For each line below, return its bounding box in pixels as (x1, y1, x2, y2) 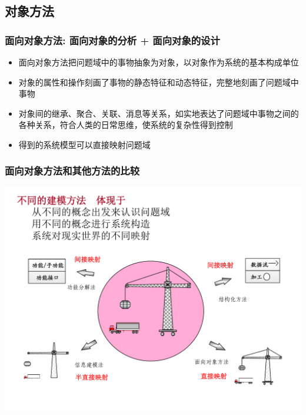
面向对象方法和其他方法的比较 (5, 163, 140, 178)
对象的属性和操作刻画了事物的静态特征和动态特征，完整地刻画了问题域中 (18, 75, 299, 88)
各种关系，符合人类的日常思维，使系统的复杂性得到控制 (18, 118, 233, 131)
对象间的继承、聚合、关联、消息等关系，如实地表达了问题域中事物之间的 (18, 107, 299, 119)
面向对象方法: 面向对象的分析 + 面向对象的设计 (5, 32, 220, 47)
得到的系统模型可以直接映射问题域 (18, 138, 151, 150)
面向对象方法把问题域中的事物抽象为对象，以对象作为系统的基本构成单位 (18, 56, 299, 68)
